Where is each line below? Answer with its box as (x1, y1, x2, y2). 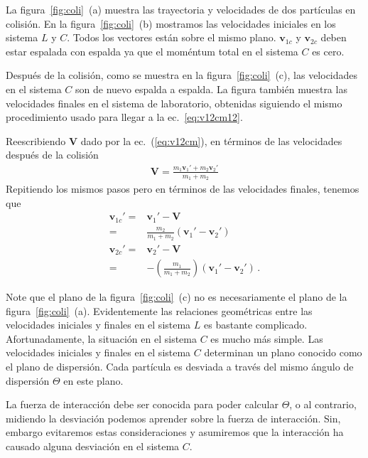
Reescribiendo (6, 133, 66, 148)
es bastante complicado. (203, 317, 308, 332)
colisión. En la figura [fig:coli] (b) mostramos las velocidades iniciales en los (6, 16, 336, 31)
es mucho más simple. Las (210, 331, 323, 346)
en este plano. (63, 373, 124, 388)
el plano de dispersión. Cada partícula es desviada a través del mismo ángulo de (6, 359, 354, 374)
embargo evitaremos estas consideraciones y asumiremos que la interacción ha (6, 425, 344, 440)
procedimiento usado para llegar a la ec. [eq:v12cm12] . (6, 110, 243, 124)
